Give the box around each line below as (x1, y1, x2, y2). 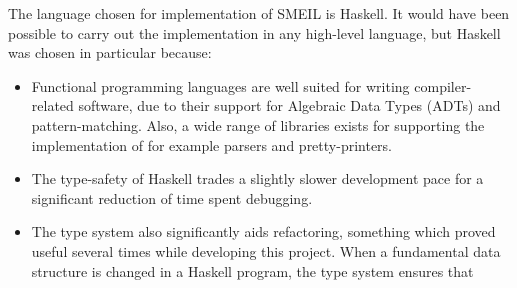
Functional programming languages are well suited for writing (31, 75, 410, 96)
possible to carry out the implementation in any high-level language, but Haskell (8, 22, 501, 43)
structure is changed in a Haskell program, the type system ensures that (31, 260, 474, 281)
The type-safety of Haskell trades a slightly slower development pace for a (31, 168, 484, 189)
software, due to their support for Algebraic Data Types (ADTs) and (78, 95, 501, 116)
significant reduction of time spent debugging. (31, 187, 313, 208)
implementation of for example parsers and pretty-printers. (31, 134, 393, 155)
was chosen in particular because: (8, 42, 212, 63)
